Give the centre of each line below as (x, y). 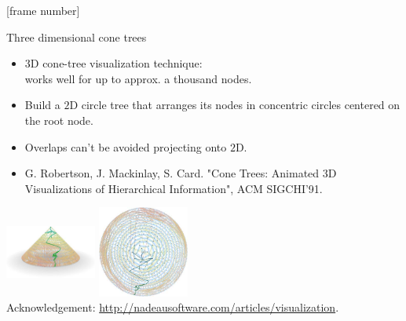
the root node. (59, 120)
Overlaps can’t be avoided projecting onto (126, 146)
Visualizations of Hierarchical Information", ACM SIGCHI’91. (174, 188)
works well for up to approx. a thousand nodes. (138, 78)
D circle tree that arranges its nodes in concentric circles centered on (235, 105)
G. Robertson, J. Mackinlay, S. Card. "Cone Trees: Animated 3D (181, 173)
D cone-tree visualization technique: (116, 63)
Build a (42, 105)
